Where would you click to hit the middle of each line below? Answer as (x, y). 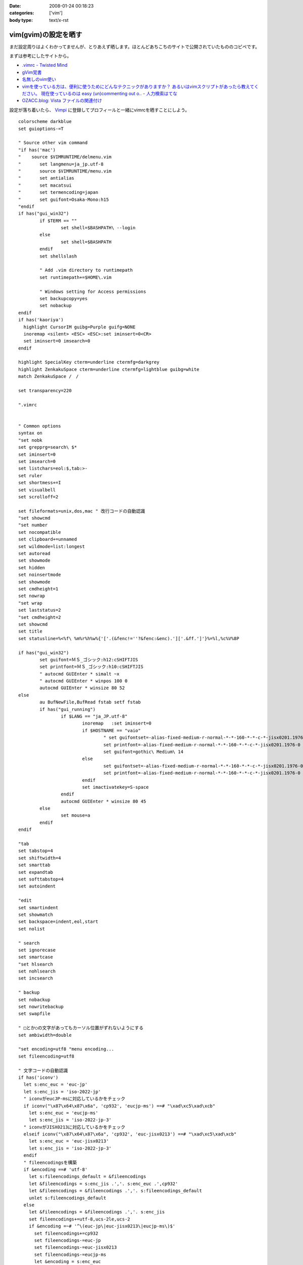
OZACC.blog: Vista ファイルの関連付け (62, 101)
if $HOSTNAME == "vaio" (111, 730)
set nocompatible (40, 532)
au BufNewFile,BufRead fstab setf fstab (90, 702)
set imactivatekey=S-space (115, 787)
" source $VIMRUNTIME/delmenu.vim (65, 157)
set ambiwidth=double (45, 1035)
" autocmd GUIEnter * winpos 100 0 (84, 681)
